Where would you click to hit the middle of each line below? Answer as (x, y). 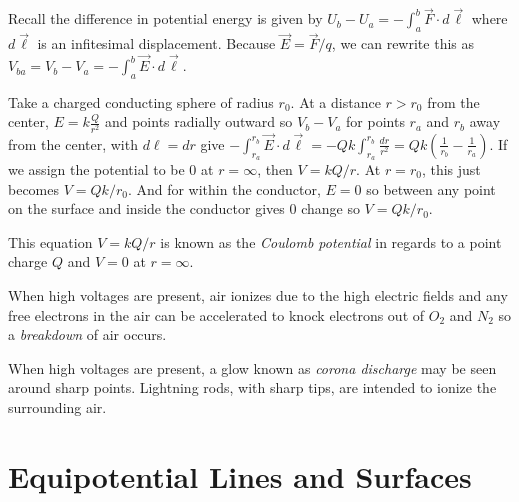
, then (275, 169)
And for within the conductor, (228, 188)
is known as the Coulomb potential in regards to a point (331, 241)
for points (375, 121)
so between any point (431, 188)
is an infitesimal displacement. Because (156, 43)
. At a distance (335, 101)
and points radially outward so (198, 121)
